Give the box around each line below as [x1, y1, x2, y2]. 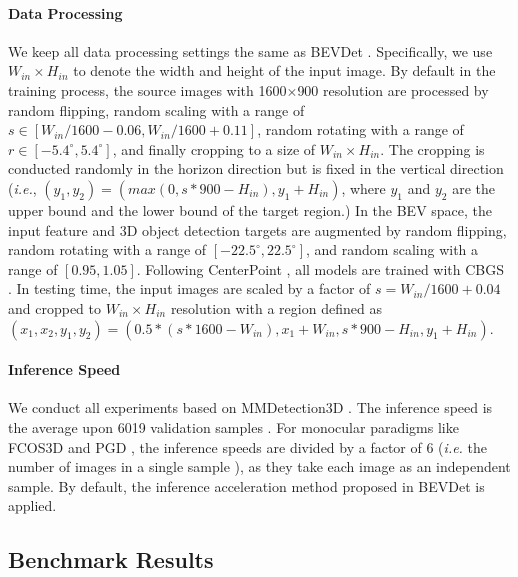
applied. [8, 495, 57, 516]
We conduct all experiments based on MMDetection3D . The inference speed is [8, 397, 493, 418]
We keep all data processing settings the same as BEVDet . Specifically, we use [8, 40, 493, 61]
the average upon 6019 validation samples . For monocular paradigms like [8, 416, 459, 437]
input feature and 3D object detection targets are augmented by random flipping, [8, 219, 507, 240]
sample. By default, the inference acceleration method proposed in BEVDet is [8, 475, 485, 496]
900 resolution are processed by [297, 79, 489, 100]
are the [452, 177, 495, 198]
